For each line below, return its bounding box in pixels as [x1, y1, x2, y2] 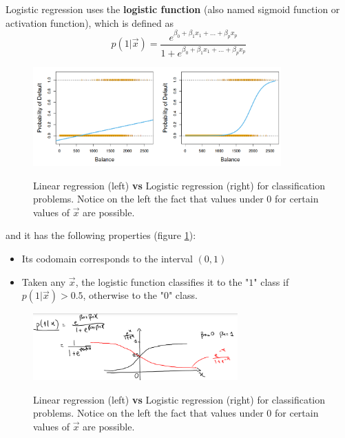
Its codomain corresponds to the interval [21, 251, 193, 266]
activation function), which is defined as [6, 15, 174, 30]
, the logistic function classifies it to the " [75, 274, 249, 289]
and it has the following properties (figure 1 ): [6, 228, 196, 242]
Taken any [21, 274, 66, 289]
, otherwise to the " [83, 288, 164, 302]
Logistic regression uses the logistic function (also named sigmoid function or [6, 2, 340, 16]
